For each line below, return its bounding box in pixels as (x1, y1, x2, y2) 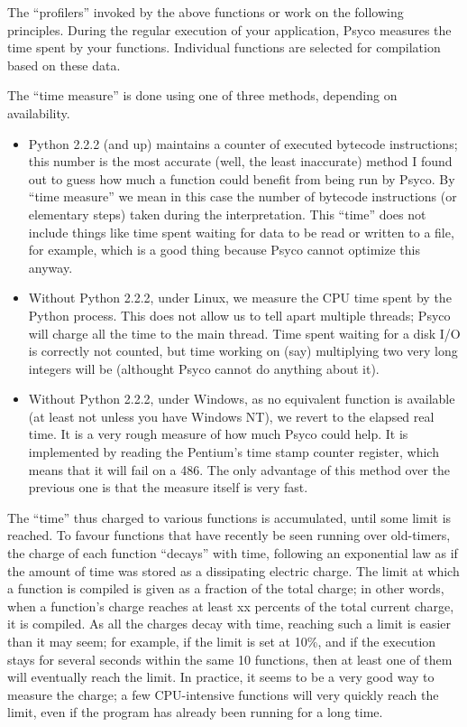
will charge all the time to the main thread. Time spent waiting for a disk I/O (28, 323, 461, 342)
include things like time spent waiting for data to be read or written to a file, (28, 222, 454, 241)
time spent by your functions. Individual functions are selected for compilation (7, 38, 441, 57)
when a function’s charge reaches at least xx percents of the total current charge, (7, 596, 454, 615)
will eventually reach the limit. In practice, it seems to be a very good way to (7, 667, 435, 686)
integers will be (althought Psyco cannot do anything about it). (28, 359, 380, 377)
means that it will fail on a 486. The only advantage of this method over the (28, 460, 451, 479)
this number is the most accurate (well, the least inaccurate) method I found (28, 152, 453, 171)
